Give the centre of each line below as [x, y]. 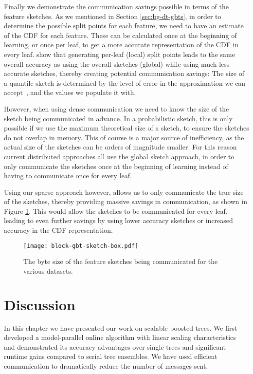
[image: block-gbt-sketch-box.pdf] [81, 246]
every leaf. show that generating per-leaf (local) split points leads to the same [119, 54]
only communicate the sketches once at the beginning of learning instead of [116, 166]
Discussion [40, 304]
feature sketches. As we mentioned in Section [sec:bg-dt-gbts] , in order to [113, 16]
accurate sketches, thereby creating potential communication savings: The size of [124, 73]
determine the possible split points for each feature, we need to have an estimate [124, 26]
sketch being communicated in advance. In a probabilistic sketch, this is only [118, 118]
